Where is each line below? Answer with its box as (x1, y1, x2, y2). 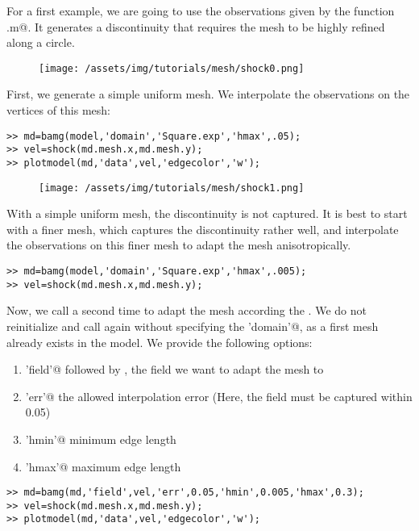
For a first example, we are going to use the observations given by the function (6, 2, 395, 19)
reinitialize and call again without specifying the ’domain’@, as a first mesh (6, 317, 379, 334)
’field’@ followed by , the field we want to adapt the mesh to (25, 361, 324, 378)
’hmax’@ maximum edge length (25, 458, 181, 475)
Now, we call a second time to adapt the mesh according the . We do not (6, 302, 367, 319)
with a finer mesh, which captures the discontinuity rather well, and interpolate (6, 220, 399, 237)
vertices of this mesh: (6, 102, 110, 119)
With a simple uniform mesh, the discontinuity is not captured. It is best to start (6, 205, 408, 222)
